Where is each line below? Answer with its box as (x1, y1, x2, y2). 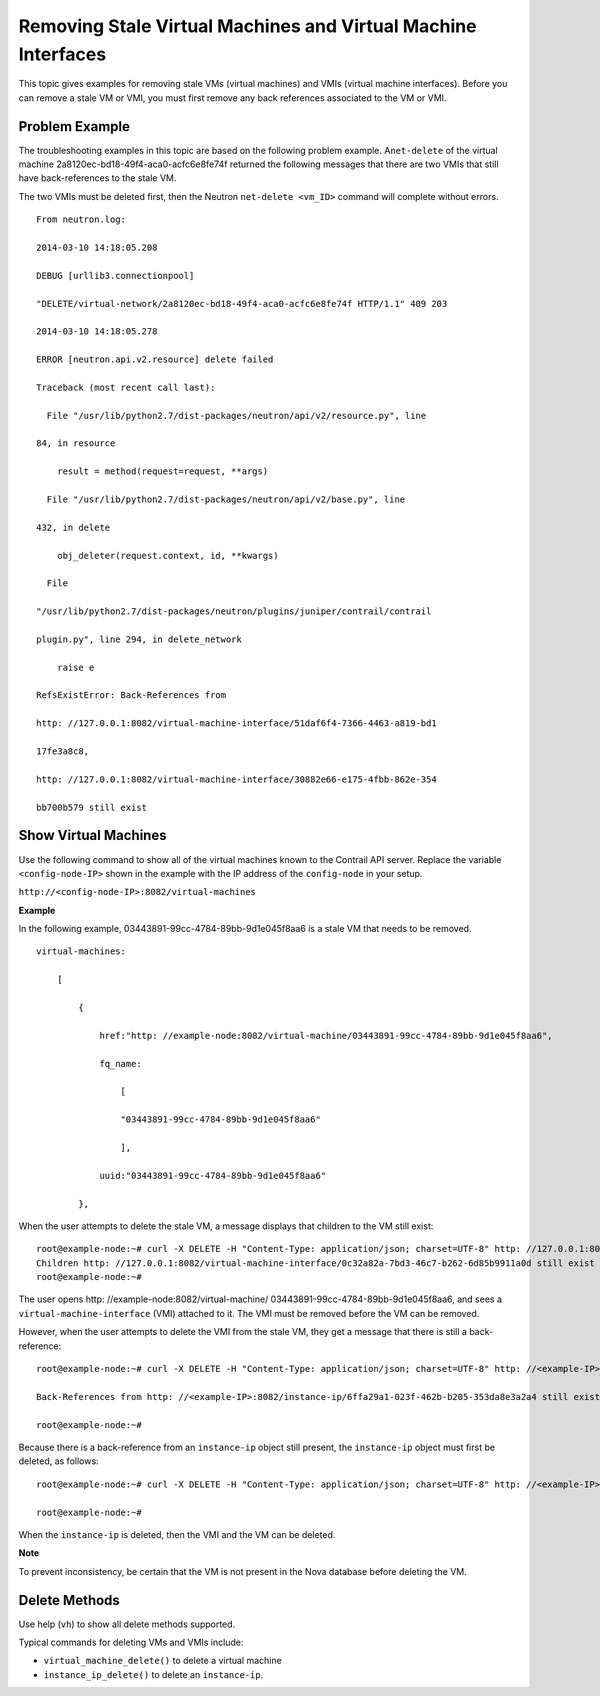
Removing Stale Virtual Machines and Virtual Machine (18, 15, 477, 37)
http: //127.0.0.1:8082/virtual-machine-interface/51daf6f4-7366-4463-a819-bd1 (36, 718, 437, 729)
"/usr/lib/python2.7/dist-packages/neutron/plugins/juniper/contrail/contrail (36, 606, 432, 617)
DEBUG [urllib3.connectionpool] (36, 270, 195, 281)
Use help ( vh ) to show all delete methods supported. (18, 1618, 236, 1630)
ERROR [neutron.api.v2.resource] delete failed (36, 354, 274, 365)
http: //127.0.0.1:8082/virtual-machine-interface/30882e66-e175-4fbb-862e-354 (36, 773, 437, 785)
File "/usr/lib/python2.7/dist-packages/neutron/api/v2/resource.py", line (46, 410, 427, 421)
